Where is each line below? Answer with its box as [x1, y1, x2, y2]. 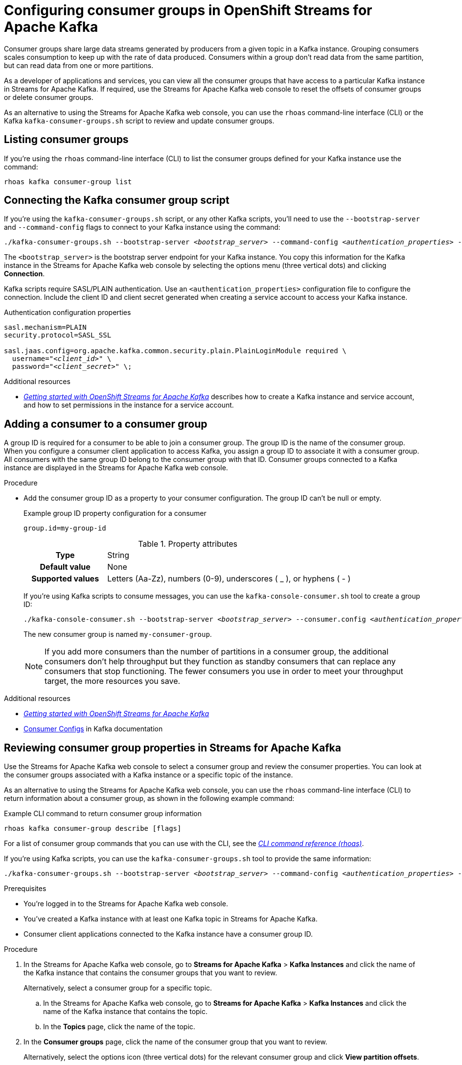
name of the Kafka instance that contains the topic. [43, 1007, 208, 1016]
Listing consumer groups [4, 133, 129, 146]
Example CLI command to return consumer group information [4, 809, 202, 818]
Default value [40, 562, 91, 572]
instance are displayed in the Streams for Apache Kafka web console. [4, 463, 228, 472]
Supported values [31, 574, 99, 584]
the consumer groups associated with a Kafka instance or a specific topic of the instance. [4, 771, 293, 779]
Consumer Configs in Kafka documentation [23, 725, 163, 733]
